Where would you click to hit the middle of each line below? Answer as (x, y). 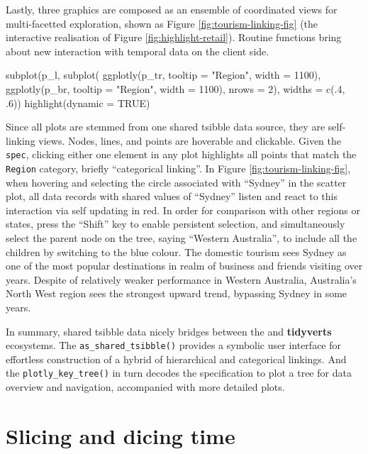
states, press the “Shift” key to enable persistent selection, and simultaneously (175, 224)
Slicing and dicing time (121, 435)
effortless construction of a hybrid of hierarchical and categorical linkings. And (176, 359)
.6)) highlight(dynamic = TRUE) (78, 103)
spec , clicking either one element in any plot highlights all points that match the (181, 154)
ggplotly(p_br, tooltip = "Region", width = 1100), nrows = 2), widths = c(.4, (175, 88)
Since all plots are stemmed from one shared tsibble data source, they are (166, 127)
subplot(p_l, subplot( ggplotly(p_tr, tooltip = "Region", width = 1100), (163, 75)
